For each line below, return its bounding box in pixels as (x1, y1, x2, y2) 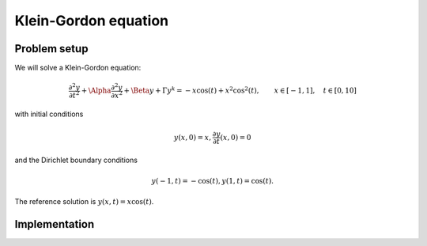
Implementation (14, 218, 95, 231)
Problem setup (14, 42, 89, 55)
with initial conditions (14, 109, 84, 119)
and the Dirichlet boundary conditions (14, 155, 138, 165)
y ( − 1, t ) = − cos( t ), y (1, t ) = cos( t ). (151, 176, 274, 185)
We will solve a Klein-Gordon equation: (14, 63, 142, 73)
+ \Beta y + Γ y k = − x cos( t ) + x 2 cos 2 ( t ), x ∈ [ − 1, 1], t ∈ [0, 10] (123, 85, 357, 95)
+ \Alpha (81, 86, 111, 95)
